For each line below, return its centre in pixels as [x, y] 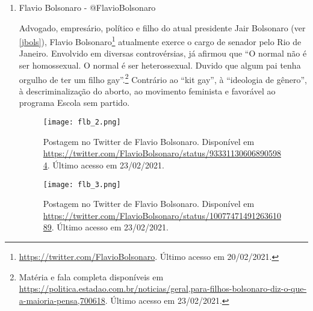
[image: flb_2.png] [82, 122]
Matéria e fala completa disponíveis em [91, 276]
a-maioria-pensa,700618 [62, 300]
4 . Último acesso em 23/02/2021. [104, 165]
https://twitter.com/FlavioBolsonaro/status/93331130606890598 [162, 153]
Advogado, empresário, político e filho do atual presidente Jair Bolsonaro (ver [162, 27]
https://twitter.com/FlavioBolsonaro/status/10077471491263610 [162, 215]
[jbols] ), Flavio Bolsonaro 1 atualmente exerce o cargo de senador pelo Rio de [160, 41]
